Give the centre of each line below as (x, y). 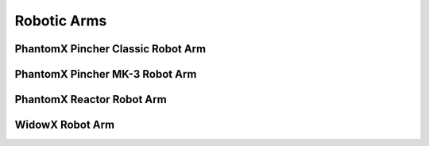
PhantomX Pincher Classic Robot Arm (110, 49)
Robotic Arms (61, 21)
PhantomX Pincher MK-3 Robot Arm (106, 74)
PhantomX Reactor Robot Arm (91, 100)
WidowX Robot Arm (65, 125)
